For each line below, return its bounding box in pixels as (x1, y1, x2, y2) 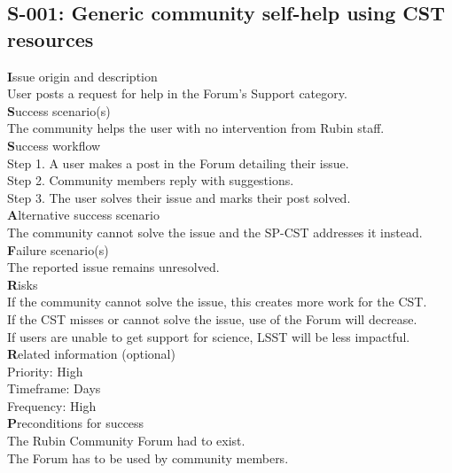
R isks (7, 275, 38, 293)
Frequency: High (7, 396, 97, 415)
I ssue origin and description (7, 66, 158, 85)
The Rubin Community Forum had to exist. (7, 431, 245, 450)
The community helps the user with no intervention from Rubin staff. (7, 119, 385, 137)
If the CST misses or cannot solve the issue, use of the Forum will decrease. (7, 309, 417, 328)
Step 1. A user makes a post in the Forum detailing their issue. (7, 153, 349, 172)
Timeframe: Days (7, 379, 101, 398)
